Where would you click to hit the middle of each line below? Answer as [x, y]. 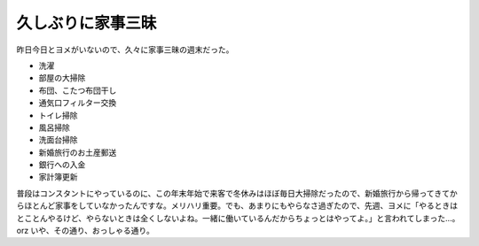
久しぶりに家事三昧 [86, 23]
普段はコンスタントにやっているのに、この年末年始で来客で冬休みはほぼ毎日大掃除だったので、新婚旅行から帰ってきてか [237, 193]
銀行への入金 [62, 165]
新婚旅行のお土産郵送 [78, 152]
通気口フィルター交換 [78, 103]
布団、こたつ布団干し [78, 90]
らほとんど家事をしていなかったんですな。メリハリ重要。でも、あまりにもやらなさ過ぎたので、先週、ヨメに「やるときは [237, 206]
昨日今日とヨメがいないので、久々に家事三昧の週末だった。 [125, 50]
